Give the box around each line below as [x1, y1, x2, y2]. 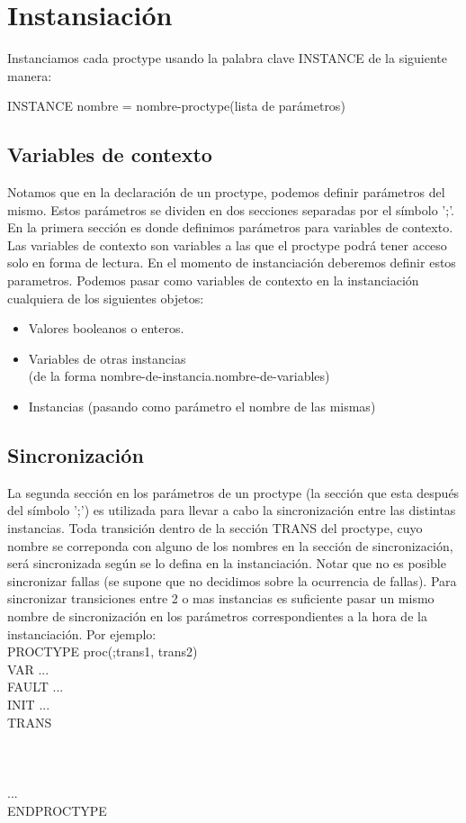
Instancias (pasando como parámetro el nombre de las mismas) [28, 397, 376, 416]
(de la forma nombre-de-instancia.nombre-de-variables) [28, 366, 330, 385]
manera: [7, 66, 52, 85]
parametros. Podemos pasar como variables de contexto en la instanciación [7, 271, 419, 290]
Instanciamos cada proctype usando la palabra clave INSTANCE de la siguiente [7, 49, 448, 68]
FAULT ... [7, 677, 64, 696]
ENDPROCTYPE [7, 800, 107, 819]
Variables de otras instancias [28, 348, 186, 367]
